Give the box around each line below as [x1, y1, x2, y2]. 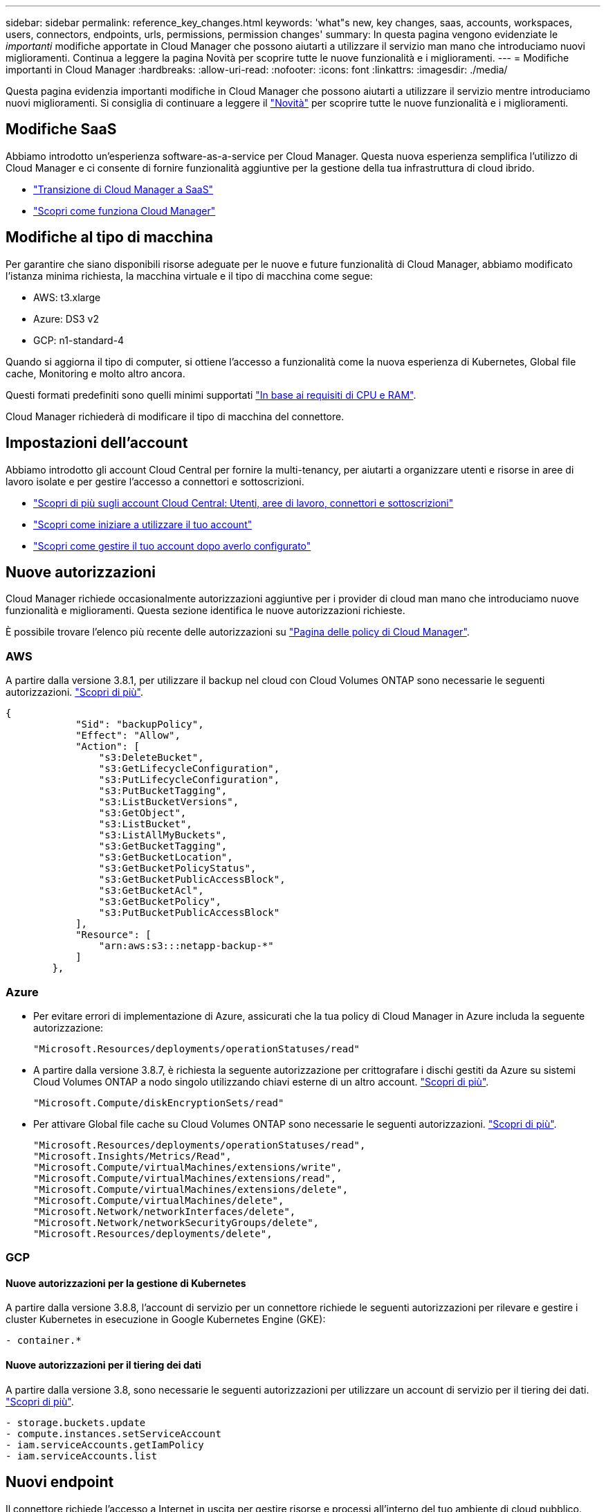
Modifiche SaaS [6, 120, 117, 138]
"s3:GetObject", [98, 807, 187, 819]
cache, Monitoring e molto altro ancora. [6, 367, 185, 379]
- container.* [6, 1335, 82, 1347]
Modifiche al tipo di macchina [6, 228, 213, 246]
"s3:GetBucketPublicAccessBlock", [98, 874, 286, 885]
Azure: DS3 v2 [33, 312, 99, 325]
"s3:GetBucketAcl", [98, 885, 204, 897]
